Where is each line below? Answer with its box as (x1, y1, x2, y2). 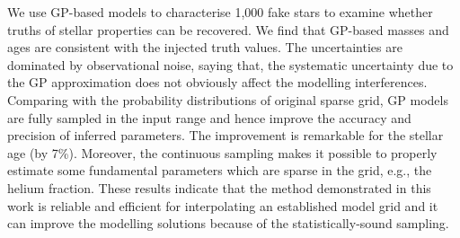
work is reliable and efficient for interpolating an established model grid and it (7, 196, 438, 215)
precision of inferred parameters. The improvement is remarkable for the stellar (7, 126, 444, 145)
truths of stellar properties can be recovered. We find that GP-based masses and (7, 20, 449, 39)
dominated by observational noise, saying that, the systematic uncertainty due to (7, 55, 454, 74)
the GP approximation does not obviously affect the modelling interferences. (7, 73, 428, 92)
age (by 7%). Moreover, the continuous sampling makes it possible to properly (7, 143, 438, 162)
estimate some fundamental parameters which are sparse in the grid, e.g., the (7, 161, 432, 180)
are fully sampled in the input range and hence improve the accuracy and (7, 108, 411, 127)
